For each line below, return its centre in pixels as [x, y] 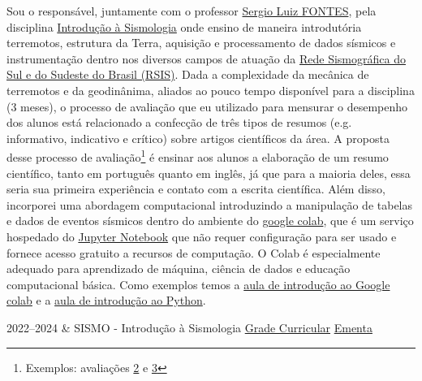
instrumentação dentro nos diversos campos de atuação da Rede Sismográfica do [206, 58]
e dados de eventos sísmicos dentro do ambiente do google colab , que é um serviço [210, 221]
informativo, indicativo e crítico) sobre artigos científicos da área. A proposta [198, 138]
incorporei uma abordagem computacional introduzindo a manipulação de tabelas [210, 204]
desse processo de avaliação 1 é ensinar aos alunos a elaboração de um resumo [198, 156]
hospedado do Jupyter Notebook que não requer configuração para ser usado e [202, 236]
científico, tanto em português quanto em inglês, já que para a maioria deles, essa [209, 173]
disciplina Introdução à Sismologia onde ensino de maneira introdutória [184, 26]
